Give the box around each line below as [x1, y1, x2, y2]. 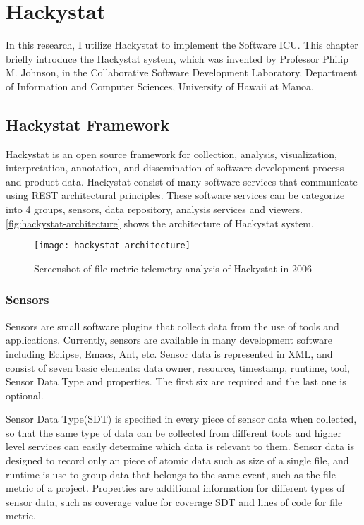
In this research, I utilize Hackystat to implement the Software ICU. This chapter [6, 37, 358, 52]
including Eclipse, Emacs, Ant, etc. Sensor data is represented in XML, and [6, 346, 333, 361]
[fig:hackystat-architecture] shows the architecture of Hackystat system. [6, 215, 314, 230]
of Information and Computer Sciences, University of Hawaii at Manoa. [6, 78, 315, 93]
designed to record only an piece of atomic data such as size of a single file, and [6, 453, 349, 468]
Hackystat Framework [6, 113, 169, 135]
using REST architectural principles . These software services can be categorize [6, 188, 345, 203]
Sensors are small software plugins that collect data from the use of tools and [6, 318, 339, 333]
